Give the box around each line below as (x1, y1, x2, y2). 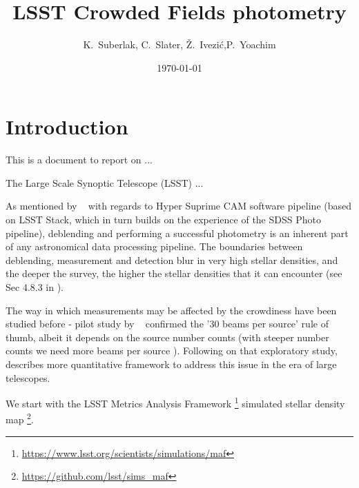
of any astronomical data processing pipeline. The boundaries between (6, 239, 303, 254)
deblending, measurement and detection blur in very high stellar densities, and (6, 252, 338, 267)
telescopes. (6, 370, 50, 385)
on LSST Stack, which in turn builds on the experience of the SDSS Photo (6, 212, 321, 227)
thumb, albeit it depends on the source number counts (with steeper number (6, 329, 329, 344)
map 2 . (6, 410, 34, 427)
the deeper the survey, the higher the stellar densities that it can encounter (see (6, 266, 342, 281)
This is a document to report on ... (6, 152, 153, 167)
